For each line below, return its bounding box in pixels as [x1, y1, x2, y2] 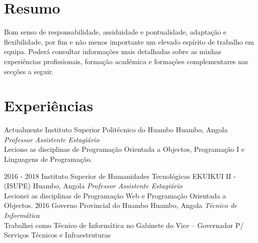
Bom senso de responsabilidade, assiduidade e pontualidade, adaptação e [4, 27, 226, 37]
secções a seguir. [4, 66, 54, 76]
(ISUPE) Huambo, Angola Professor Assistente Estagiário [4, 180, 182, 191]
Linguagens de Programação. [4, 154, 92, 164]
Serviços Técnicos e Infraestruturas [4, 229, 111, 240]
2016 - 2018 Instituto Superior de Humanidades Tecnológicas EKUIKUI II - [4, 170, 236, 181]
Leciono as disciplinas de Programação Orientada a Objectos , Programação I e [4, 144, 244, 154]
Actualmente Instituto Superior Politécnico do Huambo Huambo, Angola [4, 124, 228, 135]
